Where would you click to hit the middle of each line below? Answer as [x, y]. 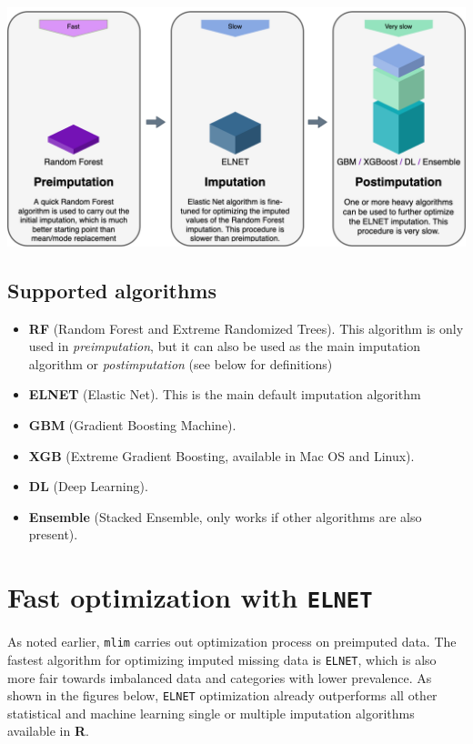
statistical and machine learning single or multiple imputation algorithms [211, 713]
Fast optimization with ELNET [190, 597]
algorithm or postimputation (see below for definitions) [181, 363]
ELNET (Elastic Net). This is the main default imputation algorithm [225, 394]
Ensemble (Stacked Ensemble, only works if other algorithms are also [225, 516]
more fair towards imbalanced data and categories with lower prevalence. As [220, 677]
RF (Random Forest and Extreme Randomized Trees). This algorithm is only [246, 328]
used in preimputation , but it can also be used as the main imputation [225, 346]
